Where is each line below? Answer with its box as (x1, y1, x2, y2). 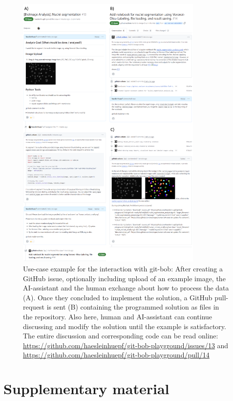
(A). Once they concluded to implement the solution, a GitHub (23, 292, 212, 302)
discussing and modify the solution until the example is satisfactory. (23, 321, 226, 331)
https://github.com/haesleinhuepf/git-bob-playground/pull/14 (23, 350, 210, 360)
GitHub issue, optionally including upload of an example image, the (23, 273, 226, 283)
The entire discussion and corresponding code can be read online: (23, 331, 218, 341)
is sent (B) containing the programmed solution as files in (46, 302, 219, 312)
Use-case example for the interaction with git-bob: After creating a (23, 264, 223, 274)
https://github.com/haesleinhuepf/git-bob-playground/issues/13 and (23, 340, 229, 350)
